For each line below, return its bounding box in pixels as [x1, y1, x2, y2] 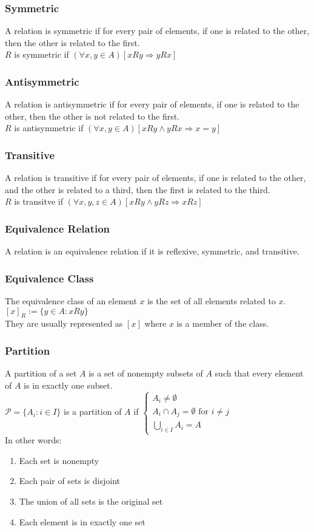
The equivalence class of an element [5, 295, 137, 307]
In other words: [5, 434, 62, 446]
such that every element [215, 367, 304, 380]
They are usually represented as [5, 317, 123, 330]
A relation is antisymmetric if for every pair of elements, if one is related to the [5, 98, 299, 111]
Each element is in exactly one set [19, 515, 145, 528]
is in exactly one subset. [24, 378, 113, 391]
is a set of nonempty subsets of [89, 367, 203, 380]
